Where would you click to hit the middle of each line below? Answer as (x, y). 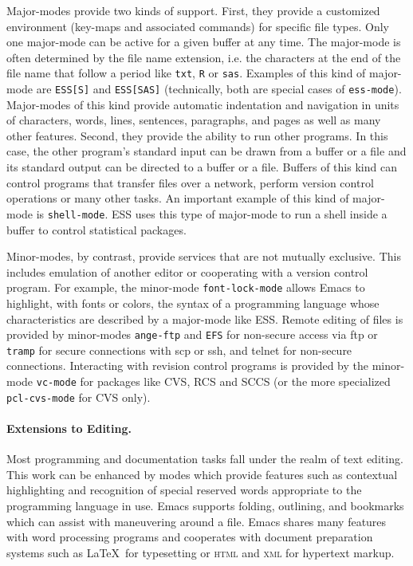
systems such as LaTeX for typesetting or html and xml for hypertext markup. (201, 552)
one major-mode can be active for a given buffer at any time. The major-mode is (204, 42)
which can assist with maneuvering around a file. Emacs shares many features (197, 521)
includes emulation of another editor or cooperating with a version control (187, 271)
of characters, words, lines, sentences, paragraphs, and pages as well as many (194, 120)
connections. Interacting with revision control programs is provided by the (188, 366)
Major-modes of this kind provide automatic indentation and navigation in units (203, 104)
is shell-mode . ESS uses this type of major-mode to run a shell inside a (212, 213)
